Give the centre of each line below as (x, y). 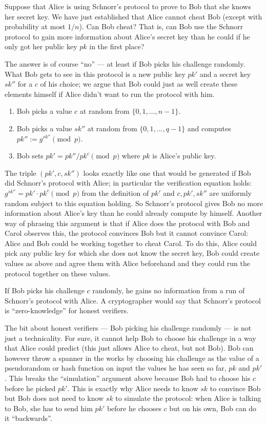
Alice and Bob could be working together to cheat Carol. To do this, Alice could (131, 243)
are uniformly (230, 193)
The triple (20, 173)
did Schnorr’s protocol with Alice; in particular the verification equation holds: (128, 183)
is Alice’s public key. (184, 156)
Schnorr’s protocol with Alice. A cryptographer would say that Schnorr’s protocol (133, 300)
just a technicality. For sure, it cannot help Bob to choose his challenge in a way (130, 338)
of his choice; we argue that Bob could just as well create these (139, 84)
